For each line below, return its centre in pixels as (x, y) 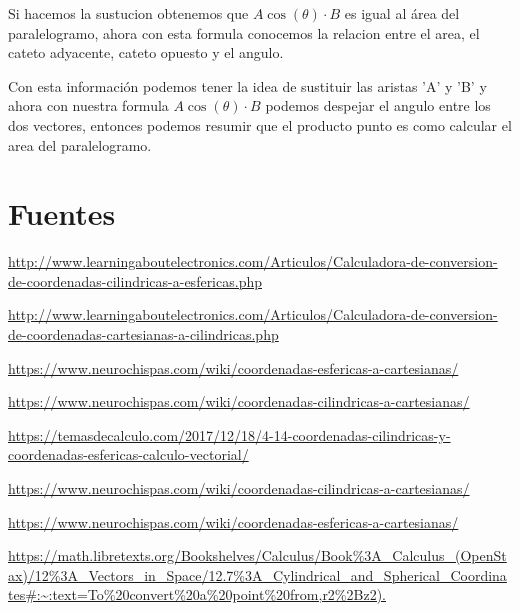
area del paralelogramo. (80, 144)
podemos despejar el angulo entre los (378, 105)
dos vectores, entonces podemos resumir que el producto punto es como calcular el (260, 124)
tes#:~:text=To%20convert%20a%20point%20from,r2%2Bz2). (197, 594)
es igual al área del (402, 13)
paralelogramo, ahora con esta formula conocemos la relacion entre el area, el (244, 32)
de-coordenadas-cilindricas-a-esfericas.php (135, 280)
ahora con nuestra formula (88, 105)
